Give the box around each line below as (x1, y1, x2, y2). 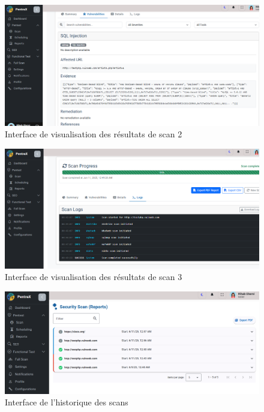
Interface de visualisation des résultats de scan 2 (5, 128, 182, 140)
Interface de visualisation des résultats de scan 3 (5, 270, 182, 283)
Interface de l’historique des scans (5, 396, 128, 408)
